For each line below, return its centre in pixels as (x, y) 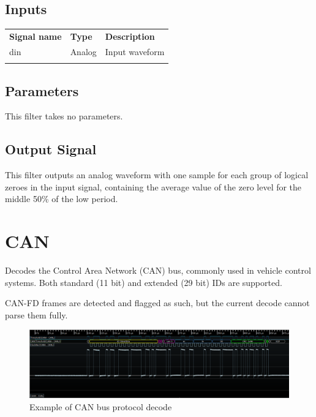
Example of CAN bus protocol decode (101, 406)
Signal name (36, 36)
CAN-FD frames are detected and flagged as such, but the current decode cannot (157, 303)
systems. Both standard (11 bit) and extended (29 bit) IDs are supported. (144, 282)
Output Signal (51, 149)
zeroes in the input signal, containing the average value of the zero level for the (153, 186)
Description (130, 36)
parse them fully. (36, 314)
